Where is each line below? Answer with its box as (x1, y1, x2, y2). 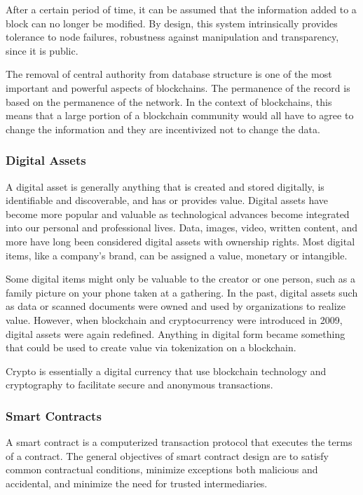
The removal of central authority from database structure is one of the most (6, 67, 332, 81)
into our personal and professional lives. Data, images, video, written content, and (6, 220, 358, 235)
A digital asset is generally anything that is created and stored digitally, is (6, 179, 324, 194)
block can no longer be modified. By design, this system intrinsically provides (6, 15, 338, 30)
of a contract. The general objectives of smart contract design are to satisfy (6, 448, 329, 463)
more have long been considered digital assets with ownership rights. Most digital (6, 233, 355, 248)
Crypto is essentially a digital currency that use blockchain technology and (6, 363, 327, 378)
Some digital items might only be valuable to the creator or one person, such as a (6, 271, 355, 286)
